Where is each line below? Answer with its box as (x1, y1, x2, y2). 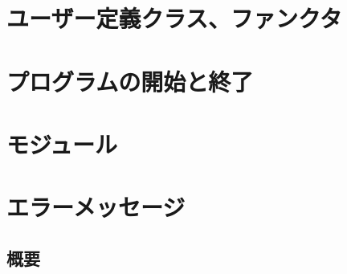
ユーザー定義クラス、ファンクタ (6, 2, 342, 35)
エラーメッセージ (6, 190, 186, 223)
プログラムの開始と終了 (6, 64, 254, 97)
